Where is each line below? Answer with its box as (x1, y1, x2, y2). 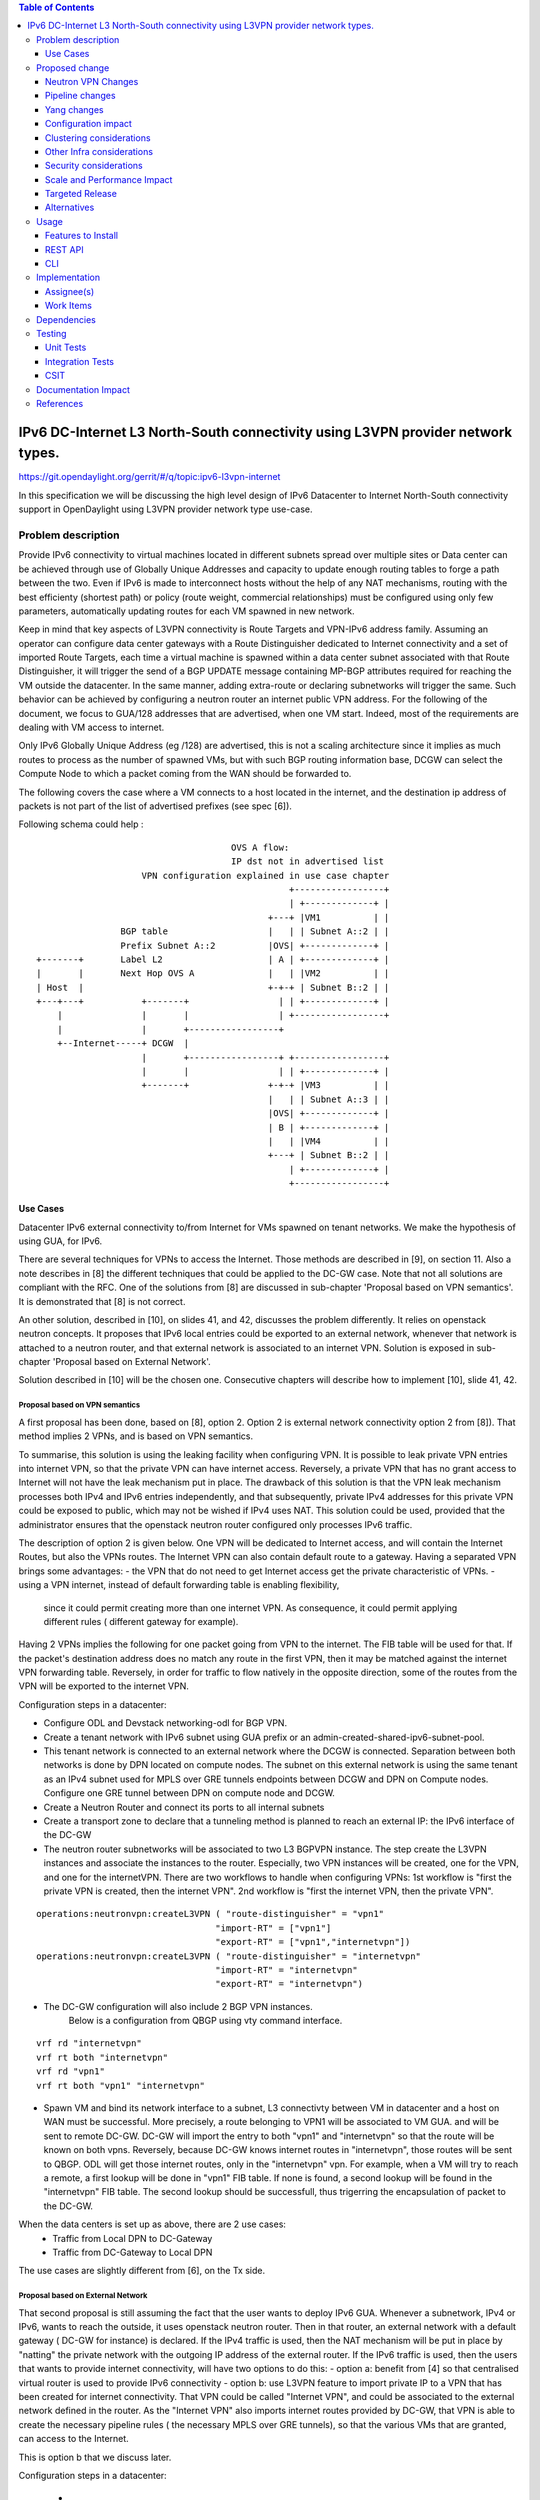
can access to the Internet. (18, 2433, 129, 2445)
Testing (36, 327, 67, 339)
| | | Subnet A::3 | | (267, 1093, 390, 1105)
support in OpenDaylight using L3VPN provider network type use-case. (18, 503, 313, 515)
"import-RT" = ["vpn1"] (215, 1922, 332, 1934)
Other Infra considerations (45, 145, 154, 157)
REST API (45, 243, 84, 255)
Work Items (45, 300, 92, 312)
